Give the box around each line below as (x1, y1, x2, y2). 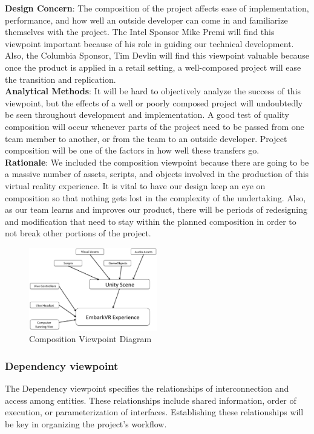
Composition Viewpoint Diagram (29, 332, 152, 345)
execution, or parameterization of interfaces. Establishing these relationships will (5, 406, 304, 418)
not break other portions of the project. (5, 227, 151, 239)
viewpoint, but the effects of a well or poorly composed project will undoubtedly (5, 96, 303, 109)
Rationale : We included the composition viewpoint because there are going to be (5, 155, 309, 168)
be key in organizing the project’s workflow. (5, 417, 167, 430)
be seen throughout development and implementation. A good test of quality (5, 108, 289, 121)
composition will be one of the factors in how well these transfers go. (5, 144, 260, 157)
